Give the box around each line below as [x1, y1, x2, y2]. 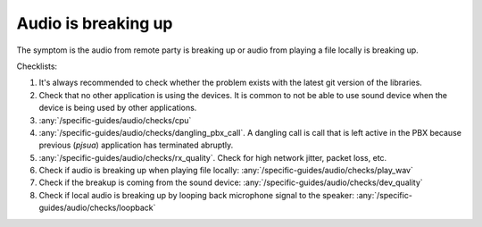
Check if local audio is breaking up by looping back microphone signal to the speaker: [38, 189, 354, 200]
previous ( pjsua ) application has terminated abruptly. [38, 139, 234, 151]
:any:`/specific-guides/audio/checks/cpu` [38, 114, 192, 125]
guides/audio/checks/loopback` [38, 202, 156, 214]
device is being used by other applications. [38, 103, 197, 113]
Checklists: [16, 61, 58, 71]
